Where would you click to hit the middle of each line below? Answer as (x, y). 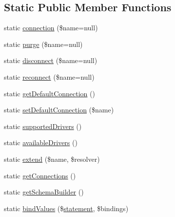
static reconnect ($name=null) (49, 76)
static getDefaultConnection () (49, 93)
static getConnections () (40, 175)
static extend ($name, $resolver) (52, 159)
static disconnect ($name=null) (51, 60)
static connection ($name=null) (51, 28)
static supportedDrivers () (43, 126)
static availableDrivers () (41, 142)
